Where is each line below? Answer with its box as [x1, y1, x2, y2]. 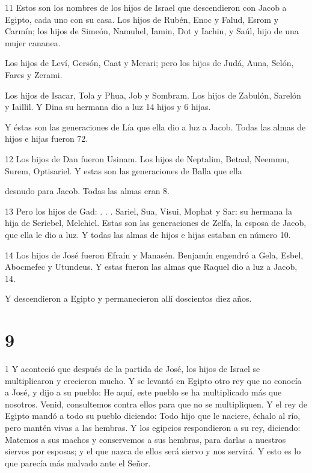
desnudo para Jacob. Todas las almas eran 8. [5, 185, 170, 197]
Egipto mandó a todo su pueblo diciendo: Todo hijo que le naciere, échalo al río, [5, 409, 301, 422]
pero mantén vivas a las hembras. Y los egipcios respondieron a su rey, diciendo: [5, 421, 301, 433]
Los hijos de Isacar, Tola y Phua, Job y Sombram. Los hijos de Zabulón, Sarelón [5, 88, 301, 101]
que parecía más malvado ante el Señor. [5, 456, 151, 469]
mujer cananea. [5, 36, 61, 49]
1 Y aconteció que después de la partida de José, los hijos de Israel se [5, 362, 260, 374]
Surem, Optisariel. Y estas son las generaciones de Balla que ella [5, 164, 242, 177]
